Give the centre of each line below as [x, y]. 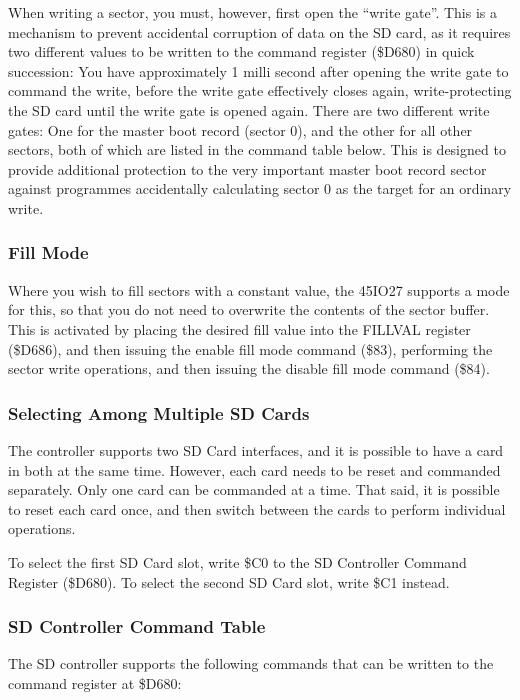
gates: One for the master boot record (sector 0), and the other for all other [240, 129]
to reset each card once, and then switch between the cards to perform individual [257, 508]
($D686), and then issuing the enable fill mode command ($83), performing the [250, 348]
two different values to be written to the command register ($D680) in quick [241, 51]
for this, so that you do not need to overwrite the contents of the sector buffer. [249, 309]
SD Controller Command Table [137, 626]
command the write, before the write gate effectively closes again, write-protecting [260, 90]
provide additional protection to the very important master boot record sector [247, 168]
